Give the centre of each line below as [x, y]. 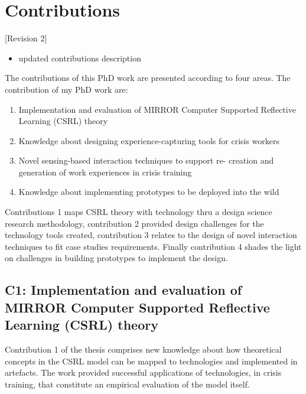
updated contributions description [80, 58]
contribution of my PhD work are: [66, 89]
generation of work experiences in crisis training [105, 172]
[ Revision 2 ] [26, 38]
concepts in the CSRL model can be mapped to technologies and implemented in [151, 361]
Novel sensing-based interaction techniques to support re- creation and [146, 160]
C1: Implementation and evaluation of [123, 290]
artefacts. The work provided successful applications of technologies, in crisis [143, 372]
